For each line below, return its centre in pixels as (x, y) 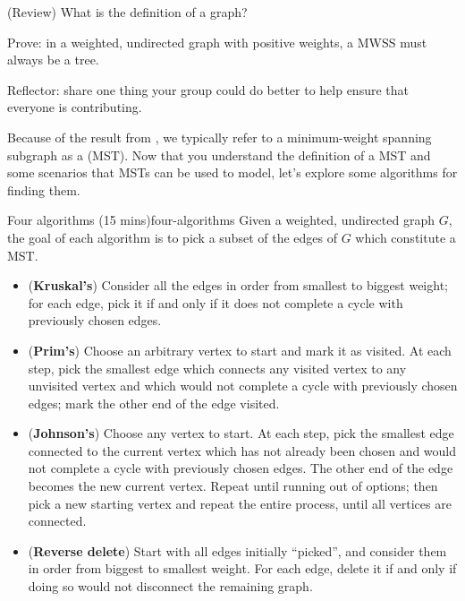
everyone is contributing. (75, 107)
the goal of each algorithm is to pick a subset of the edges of (172, 237)
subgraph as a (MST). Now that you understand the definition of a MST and (219, 155)
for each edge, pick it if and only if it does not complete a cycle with (216, 302)
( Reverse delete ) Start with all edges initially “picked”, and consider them (237, 550)
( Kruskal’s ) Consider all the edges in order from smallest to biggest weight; (238, 285)
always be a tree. (53, 60)
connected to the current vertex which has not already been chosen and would (242, 450)
